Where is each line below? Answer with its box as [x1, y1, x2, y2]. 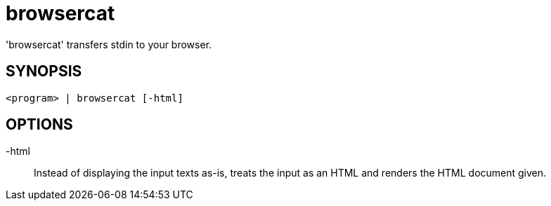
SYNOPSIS [6, 62, 82, 81]
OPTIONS [6, 116, 73, 134]
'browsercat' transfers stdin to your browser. [6, 38, 212, 50]
